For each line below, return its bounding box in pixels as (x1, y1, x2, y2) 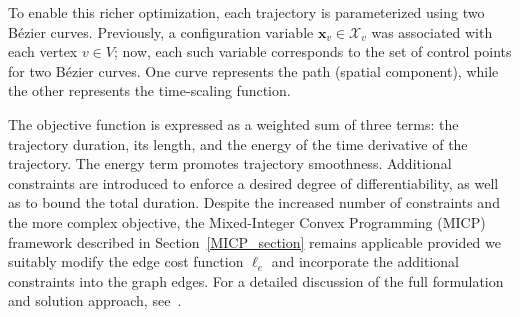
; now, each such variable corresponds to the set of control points (113, 41, 512, 62)
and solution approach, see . (8, 290, 182, 311)
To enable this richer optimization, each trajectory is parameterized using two (8, 2, 485, 22)
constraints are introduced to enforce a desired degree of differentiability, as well (8, 172, 499, 193)
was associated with (371, 21, 493, 42)
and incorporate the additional (271, 251, 459, 272)
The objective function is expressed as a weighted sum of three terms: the (8, 113, 459, 134)
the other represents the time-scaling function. (8, 80, 291, 101)
